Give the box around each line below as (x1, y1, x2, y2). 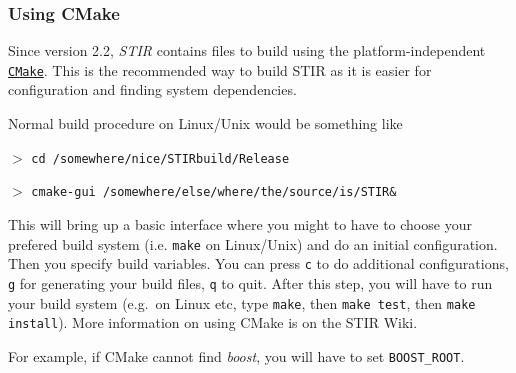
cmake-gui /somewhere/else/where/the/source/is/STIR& (31, 185, 397, 200)
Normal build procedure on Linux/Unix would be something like (8, 113, 403, 134)
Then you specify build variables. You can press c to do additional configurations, (8, 253, 509, 274)
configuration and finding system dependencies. (8, 79, 297, 100)
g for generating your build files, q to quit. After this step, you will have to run (8, 272, 493, 293)
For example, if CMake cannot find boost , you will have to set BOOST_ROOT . (8, 345, 465, 366)
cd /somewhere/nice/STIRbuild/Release (31, 151, 290, 166)
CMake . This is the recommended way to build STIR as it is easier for (8, 59, 432, 80)
